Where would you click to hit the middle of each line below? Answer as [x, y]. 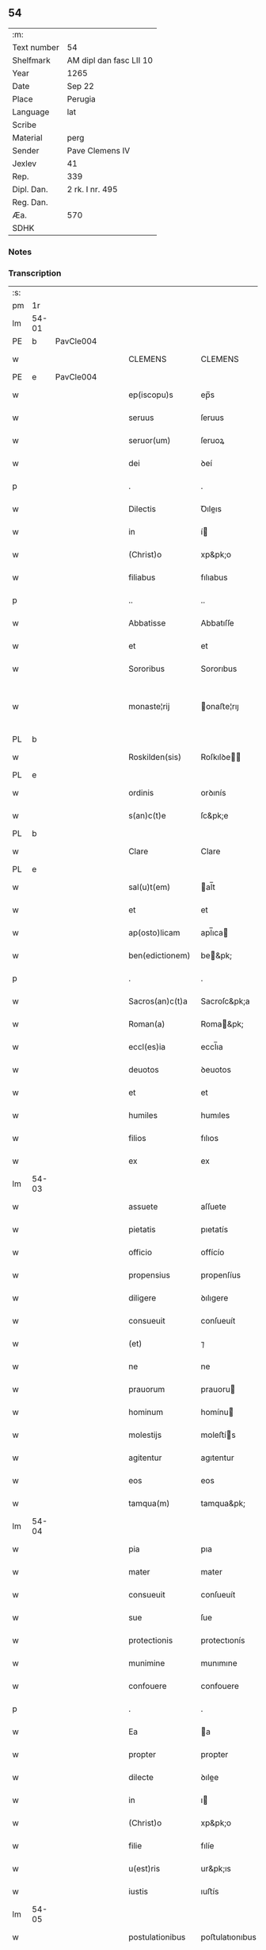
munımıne [219, 1663]
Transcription [35, 273]
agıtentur [218, 1458]
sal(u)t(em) [149, 887]
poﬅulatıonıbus [229, 1937]
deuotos [144, 1069]
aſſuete [214, 1207]
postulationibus [157, 1937]
